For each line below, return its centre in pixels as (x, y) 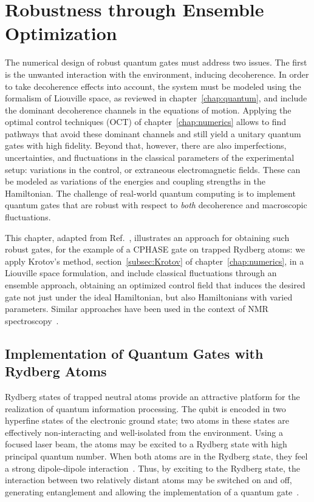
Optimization (61, 33)
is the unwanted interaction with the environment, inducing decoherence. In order (157, 74)
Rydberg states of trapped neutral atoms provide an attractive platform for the (152, 396)
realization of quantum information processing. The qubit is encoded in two (145, 408)
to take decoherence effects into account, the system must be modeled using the (153, 86)
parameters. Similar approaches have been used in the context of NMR (137, 309)
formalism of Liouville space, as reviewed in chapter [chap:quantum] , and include (156, 98)
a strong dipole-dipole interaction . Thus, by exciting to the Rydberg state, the (152, 468)
